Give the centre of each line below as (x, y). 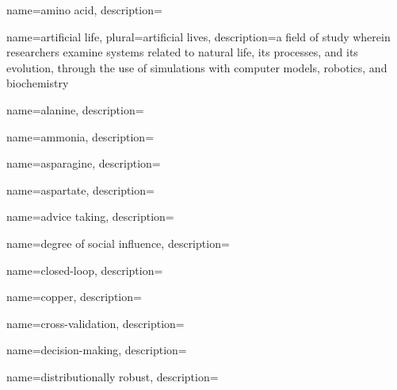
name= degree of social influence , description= (118, 243)
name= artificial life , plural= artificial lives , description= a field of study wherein (198, 36)
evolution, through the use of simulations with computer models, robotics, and (197, 67)
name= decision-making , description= (97, 350)
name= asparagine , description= (84, 163)
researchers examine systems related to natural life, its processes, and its (182, 52)
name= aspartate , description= (80, 189)
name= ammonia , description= (80, 136)
